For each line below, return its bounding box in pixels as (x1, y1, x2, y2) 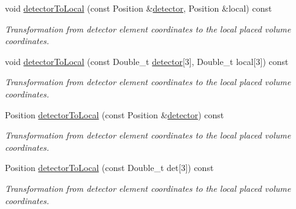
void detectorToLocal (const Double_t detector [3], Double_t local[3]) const (5, 55, 289, 67)
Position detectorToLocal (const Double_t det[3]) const (5, 161, 214, 174)
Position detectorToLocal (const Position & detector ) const (5, 108, 224, 121)
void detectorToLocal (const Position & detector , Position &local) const (5, 2, 272, 14)
